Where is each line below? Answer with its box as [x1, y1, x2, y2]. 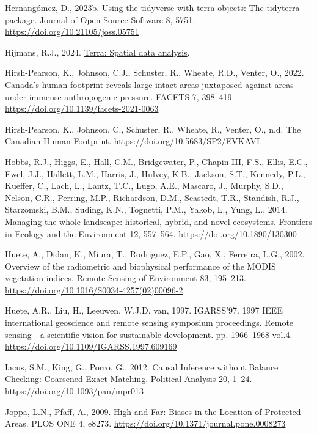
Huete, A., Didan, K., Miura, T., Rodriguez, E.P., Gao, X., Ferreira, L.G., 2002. [5, 248, 305, 260]
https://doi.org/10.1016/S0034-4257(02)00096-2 [5, 283, 183, 296]
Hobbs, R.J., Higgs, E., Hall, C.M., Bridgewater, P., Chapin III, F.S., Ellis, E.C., [5, 155, 308, 167]
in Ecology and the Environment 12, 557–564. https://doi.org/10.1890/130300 [5, 227, 297, 240]
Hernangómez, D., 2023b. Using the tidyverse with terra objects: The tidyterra [5, 1, 300, 13]
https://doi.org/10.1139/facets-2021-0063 [5, 102, 159, 115]
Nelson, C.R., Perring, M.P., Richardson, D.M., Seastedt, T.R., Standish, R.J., [5, 191, 299, 204]
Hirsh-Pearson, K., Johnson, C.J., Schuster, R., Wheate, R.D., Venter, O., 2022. [5, 66, 304, 79]
